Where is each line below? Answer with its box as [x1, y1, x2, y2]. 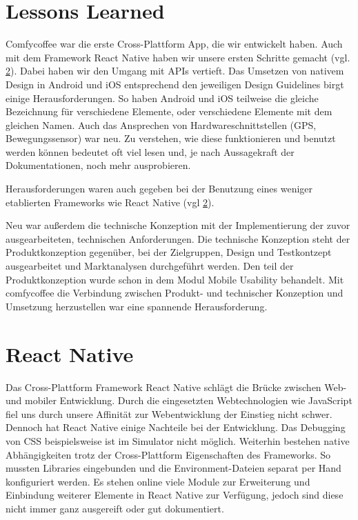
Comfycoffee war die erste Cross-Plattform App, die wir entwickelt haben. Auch [6, 37, 343, 51]
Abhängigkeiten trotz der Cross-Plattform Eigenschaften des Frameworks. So [6, 447, 330, 461]
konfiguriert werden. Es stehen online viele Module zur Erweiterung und [6, 474, 310, 488]
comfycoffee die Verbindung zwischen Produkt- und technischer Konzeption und [6, 286, 344, 300]
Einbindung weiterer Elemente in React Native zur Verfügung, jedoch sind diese [6, 488, 344, 502]
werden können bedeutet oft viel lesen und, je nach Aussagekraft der [6, 144, 295, 159]
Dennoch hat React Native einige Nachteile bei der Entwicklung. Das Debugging [6, 420, 346, 434]
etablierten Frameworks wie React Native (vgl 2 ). [6, 194, 215, 209]
